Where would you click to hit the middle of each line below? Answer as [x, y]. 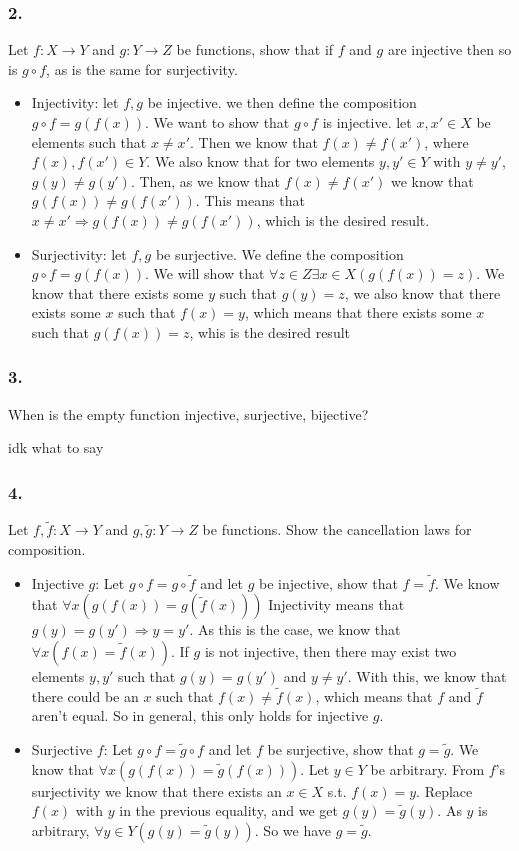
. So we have [292, 829]
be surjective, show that [340, 748]
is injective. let [367, 122]
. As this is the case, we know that [295, 629]
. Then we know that [253, 141]
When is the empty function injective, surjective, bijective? [188, 413]
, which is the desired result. [343, 219]
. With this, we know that [427, 675]
